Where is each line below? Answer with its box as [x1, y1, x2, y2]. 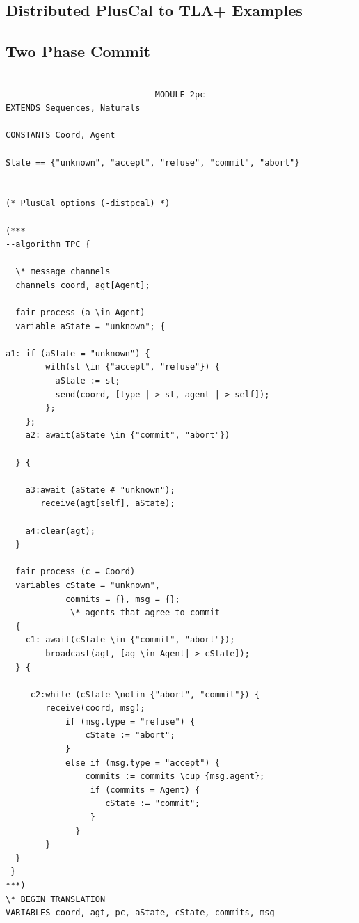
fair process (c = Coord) [15, 567, 136, 577]
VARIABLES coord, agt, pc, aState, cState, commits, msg [6, 908, 275, 918]
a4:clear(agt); [25, 526, 95, 536]
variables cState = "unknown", [15, 580, 160, 590]
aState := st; [55, 376, 120, 386]
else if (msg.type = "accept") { [65, 757, 220, 768]
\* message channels [15, 267, 111, 277]
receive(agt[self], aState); [40, 498, 175, 509]
